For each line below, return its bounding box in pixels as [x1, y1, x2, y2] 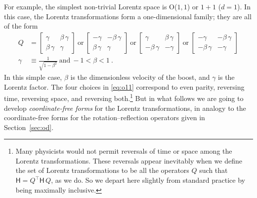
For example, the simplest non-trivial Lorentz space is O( [4, 1, 177, 11]
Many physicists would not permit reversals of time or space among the [15, 146, 232, 156]
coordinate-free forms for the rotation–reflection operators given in [4, 112, 205, 123]
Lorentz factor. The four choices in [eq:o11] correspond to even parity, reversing [4, 81, 245, 92]
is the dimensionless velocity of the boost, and [70, 72, 210, 82]
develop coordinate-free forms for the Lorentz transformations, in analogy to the [4, 102, 246, 113]
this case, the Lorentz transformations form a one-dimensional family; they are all [4, 11, 252, 21]
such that [199, 165, 228, 175]
